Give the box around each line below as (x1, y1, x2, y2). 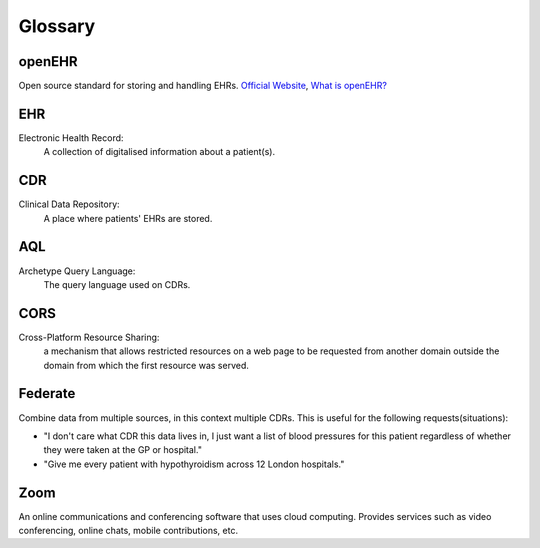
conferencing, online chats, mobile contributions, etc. (18, 525, 239, 537)
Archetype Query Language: (18, 265, 136, 277)
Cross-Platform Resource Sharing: (18, 331, 160, 343)
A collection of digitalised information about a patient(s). (43, 146, 275, 158)
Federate (18, 385, 76, 402)
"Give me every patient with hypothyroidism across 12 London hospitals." (43, 458, 345, 470)
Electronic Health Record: (18, 131, 124, 144)
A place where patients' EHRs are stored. (43, 212, 213, 224)
